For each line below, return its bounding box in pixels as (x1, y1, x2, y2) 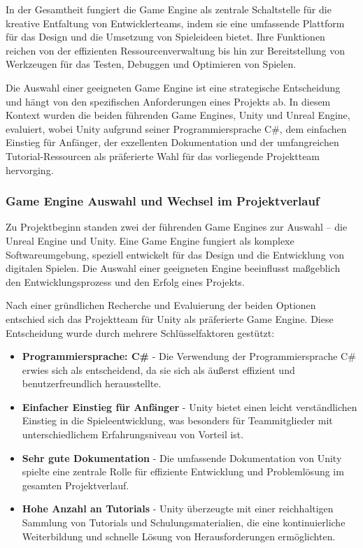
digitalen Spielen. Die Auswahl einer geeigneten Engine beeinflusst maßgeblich (6, 261, 341, 275)
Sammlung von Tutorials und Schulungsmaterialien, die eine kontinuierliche (22, 515, 346, 530)
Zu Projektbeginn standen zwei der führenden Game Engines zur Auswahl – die (6, 219, 348, 234)
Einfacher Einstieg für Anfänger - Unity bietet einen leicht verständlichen (22, 399, 357, 414)
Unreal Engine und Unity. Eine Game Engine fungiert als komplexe (6, 233, 294, 247)
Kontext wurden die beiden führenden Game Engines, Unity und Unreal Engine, (6, 108, 350, 122)
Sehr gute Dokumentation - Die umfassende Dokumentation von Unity (22, 450, 342, 465)
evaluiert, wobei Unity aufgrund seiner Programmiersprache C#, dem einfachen (6, 121, 347, 136)
